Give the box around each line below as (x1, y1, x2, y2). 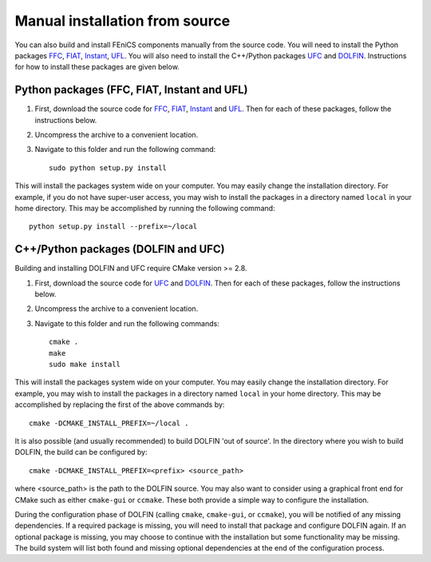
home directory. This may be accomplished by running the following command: (14, 203, 275, 213)
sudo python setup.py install (49, 163, 168, 172)
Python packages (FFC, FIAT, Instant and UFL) (14, 83, 248, 97)
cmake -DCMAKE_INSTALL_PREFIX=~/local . (29, 418, 189, 428)
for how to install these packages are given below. (14, 62, 180, 72)
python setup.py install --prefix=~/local (29, 222, 198, 231)
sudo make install (49, 360, 121, 369)
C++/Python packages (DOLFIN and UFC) (14, 242, 225, 256)
